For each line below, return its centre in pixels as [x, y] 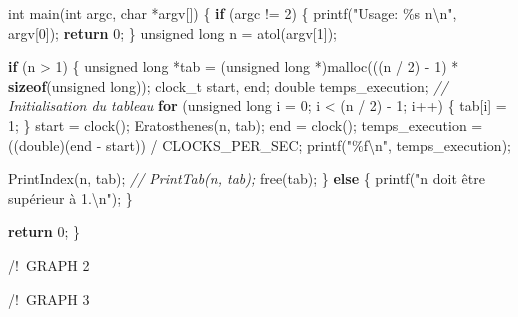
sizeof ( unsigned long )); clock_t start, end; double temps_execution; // [228, 85]
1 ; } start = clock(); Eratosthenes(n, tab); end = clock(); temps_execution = [245, 124]
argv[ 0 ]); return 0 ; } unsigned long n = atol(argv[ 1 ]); [172, 32]
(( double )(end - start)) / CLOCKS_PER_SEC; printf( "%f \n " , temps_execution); [259, 144]
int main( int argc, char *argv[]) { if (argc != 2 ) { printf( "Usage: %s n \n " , [232, 13]
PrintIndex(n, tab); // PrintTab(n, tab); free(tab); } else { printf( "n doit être [246, 178]
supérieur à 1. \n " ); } [70, 197]
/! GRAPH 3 [49, 298]
